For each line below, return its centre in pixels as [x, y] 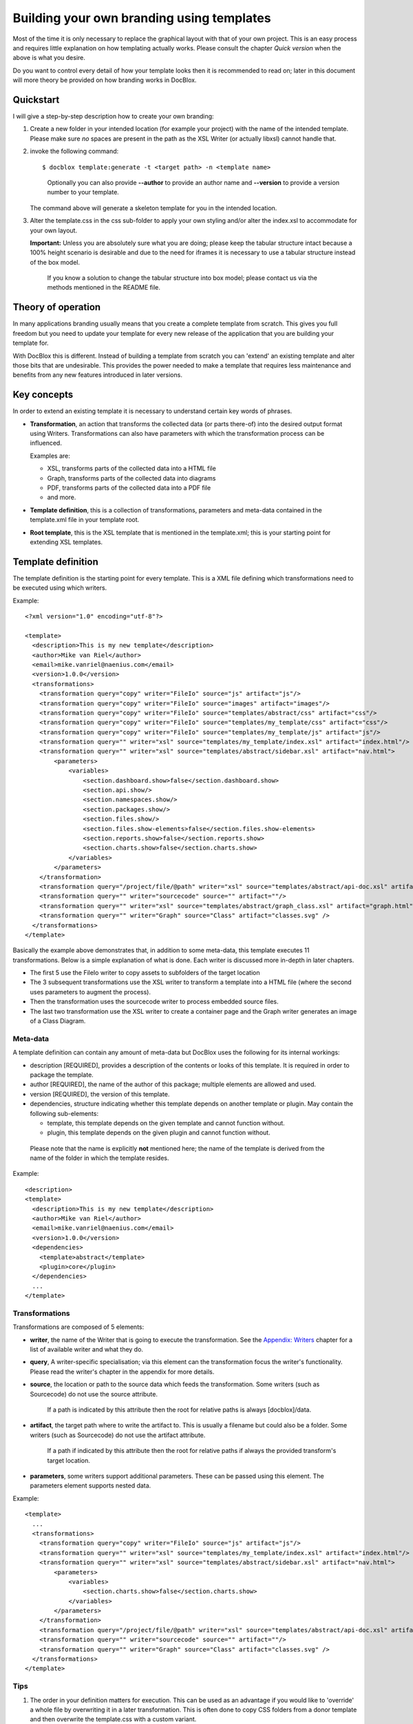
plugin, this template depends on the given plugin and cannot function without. [159, 1133]
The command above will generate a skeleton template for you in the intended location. [153, 208]
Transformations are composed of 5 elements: [78, 1327]
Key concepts [43, 395]
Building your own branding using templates [142, 18]
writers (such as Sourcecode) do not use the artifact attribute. [118, 1435]
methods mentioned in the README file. [104, 288]
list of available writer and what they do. [87, 1350]
